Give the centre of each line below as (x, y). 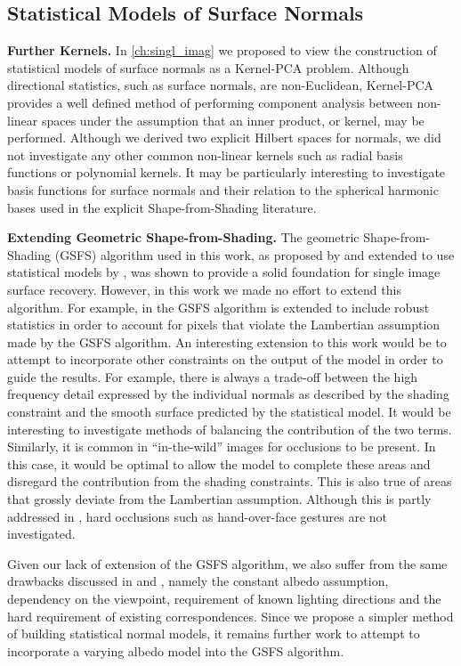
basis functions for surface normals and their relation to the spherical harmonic (223, 189)
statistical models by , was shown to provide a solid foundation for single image (224, 272)
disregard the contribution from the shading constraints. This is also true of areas (230, 481)
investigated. (41, 534)
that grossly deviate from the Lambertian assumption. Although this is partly (219, 499)
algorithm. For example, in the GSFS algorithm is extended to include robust (218, 307)
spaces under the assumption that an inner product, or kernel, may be (233, 120)
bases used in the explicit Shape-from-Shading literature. (162, 207)
